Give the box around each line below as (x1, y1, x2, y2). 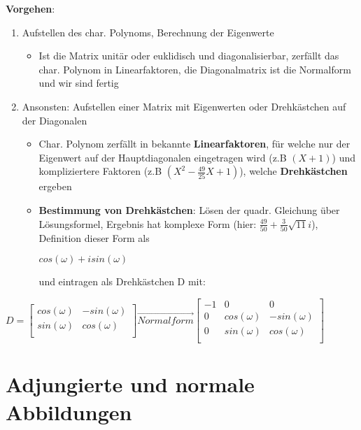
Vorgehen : (6, 1, 55, 15)
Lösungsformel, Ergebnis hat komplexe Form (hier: (38, 216, 257, 231)
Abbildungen (6, 397, 132, 426)
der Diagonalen (22, 113, 87, 127)
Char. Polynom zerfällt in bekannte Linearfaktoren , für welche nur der (38, 136, 351, 151)
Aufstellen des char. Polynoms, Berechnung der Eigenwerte (22, 24, 274, 39)
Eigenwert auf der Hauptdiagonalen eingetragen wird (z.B (38, 150, 287, 164)
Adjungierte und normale (6, 370, 255, 399)
